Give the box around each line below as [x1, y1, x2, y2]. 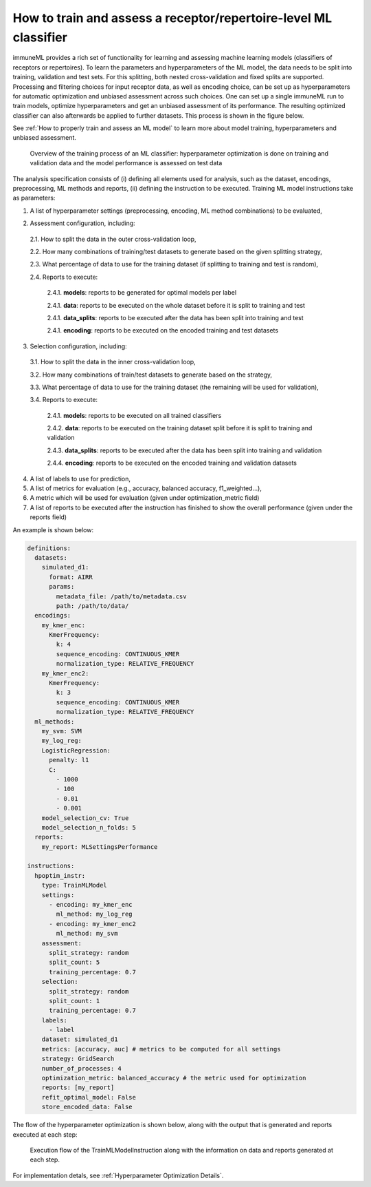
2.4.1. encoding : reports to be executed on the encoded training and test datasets [47, 326, 278, 335]
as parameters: [12, 193, 56, 202]
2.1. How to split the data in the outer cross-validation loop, [30, 235, 196, 243]
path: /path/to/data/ [56, 602, 129, 609]
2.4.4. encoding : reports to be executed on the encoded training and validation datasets [47, 459, 297, 468]
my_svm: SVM [41, 727, 82, 735]
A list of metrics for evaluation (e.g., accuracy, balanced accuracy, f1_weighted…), [30, 484, 262, 492]
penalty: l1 [49, 756, 89, 764]
